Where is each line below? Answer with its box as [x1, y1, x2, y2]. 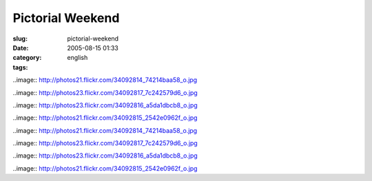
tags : [12, 63, 28, 72]
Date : [12, 43, 29, 52]
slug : [12, 34, 28, 43]
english [67, 54, 88, 62]
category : [12, 54, 42, 62]
